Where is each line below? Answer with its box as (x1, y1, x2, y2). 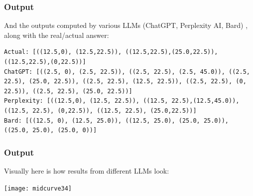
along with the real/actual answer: (4, 29, 109, 40)
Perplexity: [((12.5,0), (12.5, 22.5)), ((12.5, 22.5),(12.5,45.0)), (4, 97, 240, 105)
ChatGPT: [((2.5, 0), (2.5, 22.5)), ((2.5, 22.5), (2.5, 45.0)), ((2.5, (4, 68, 250, 75)
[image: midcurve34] (4, 185, 72, 192)
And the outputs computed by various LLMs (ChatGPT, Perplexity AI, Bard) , (4, 20, 248, 30)
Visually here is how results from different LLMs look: (4, 165, 169, 176)
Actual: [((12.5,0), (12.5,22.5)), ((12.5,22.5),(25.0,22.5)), (4, 48, 218, 56)
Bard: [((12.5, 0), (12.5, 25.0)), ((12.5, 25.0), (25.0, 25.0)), (4, 117, 229, 124)
